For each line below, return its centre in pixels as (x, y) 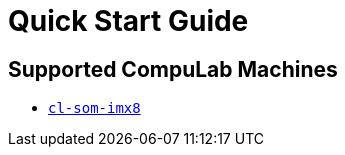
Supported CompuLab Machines (173, 69)
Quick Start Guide (128, 21)
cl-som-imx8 (94, 108)
